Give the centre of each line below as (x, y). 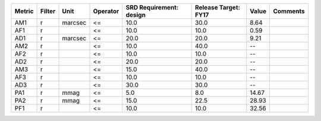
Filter (48, 11)
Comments (289, 11)
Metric (24, 11)
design (136, 15)
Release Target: (218, 7)
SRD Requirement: (152, 7)
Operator (106, 11)
